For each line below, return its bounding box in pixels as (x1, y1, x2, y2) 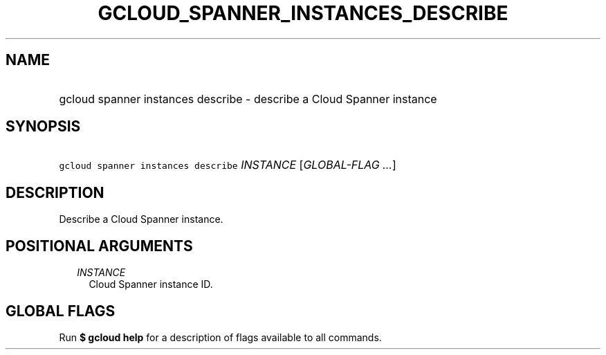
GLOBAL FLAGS (6, 302, 116, 320)
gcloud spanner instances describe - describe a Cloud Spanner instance (59, 91, 437, 106)
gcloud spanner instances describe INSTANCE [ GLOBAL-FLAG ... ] (59, 158, 396, 172)
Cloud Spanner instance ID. (89, 278, 213, 291)
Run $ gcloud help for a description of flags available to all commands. (59, 331, 382, 343)
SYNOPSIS (6, 118, 81, 136)
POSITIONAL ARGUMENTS (6, 237, 193, 255)
